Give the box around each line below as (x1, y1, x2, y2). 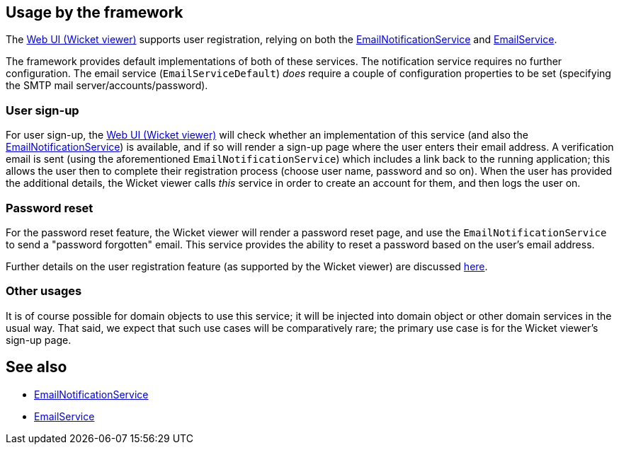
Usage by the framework (6, 4, 183, 21)
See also (6, 358, 67, 376)
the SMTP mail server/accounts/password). (6, 79, 208, 92)
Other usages (6, 284, 82, 299)
